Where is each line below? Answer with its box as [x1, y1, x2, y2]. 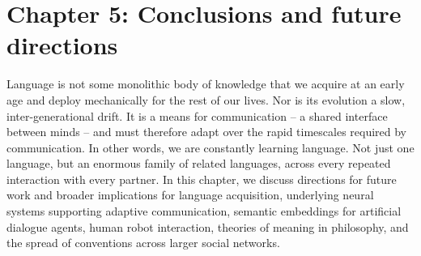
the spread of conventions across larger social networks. [6, 234, 280, 251]
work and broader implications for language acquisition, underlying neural [6, 186, 374, 203]
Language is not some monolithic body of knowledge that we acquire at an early [6, 75, 405, 92]
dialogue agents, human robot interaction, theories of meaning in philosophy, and [6, 218, 409, 235]
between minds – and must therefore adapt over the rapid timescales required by [6, 123, 407, 140]
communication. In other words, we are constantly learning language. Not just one [6, 139, 415, 156]
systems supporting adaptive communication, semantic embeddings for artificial [6, 203, 402, 220]
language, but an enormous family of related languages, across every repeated [6, 155, 391, 172]
